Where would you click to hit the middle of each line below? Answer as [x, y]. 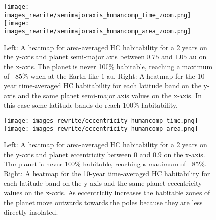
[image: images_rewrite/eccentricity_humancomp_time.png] [101, 121]
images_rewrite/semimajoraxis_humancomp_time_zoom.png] [98, 15]
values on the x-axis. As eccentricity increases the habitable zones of [107, 193]
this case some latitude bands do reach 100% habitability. [91, 105]
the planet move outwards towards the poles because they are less [103, 202]
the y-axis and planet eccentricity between [68, 154]
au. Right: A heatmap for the [151, 76]
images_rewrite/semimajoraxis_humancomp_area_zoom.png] [98, 31]
